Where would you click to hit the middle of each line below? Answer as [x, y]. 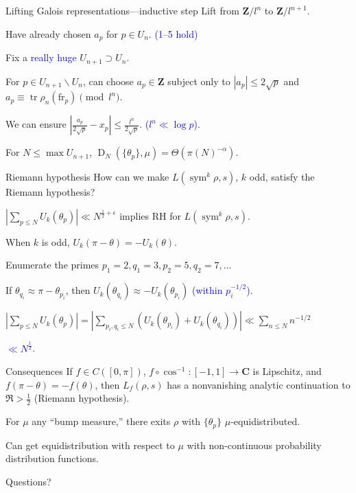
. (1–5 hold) [173, 33]
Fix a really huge [41, 57]
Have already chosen [48, 33]
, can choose [108, 81]
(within [207, 290]
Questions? [28, 481]
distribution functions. [52, 458]
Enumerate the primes [52, 265]
